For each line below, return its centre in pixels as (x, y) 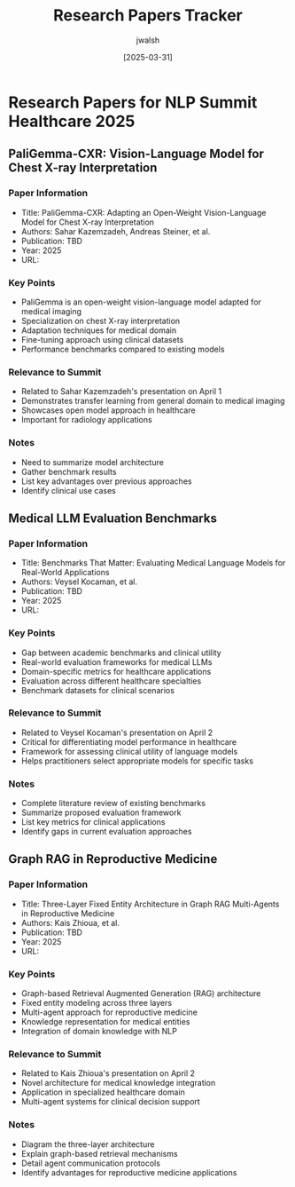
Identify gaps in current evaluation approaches (106, 832)
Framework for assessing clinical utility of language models (129, 751)
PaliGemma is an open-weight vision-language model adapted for (141, 302)
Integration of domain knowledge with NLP (99, 1032)
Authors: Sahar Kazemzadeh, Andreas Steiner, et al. (116, 231)
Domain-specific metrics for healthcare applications (116, 671)
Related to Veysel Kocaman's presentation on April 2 (117, 732)
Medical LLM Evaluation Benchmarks (113, 518)
